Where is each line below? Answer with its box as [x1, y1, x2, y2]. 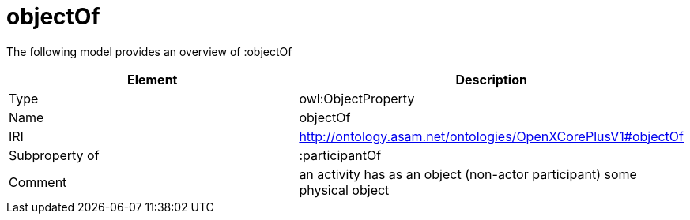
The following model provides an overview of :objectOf [6, 44, 292, 58]
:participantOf [299, 147, 382, 163]
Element [126, 71, 178, 88]
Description [455, 71, 527, 88]
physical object [299, 181, 390, 198]
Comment [9, 173, 67, 190]
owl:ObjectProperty [299, 90, 415, 106]
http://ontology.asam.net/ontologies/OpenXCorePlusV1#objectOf [299, 128, 684, 144]
